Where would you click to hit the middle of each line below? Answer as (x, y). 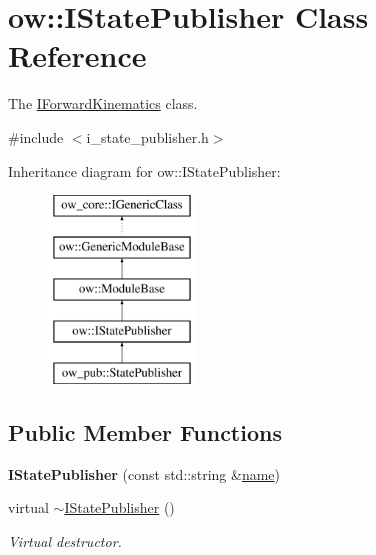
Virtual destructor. (65, 541)
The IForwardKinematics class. (103, 103)
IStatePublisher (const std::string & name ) (144, 473)
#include (36, 136)
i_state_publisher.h (147, 136)
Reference (77, 55)
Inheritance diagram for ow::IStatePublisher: (144, 170)
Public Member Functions (145, 432)
